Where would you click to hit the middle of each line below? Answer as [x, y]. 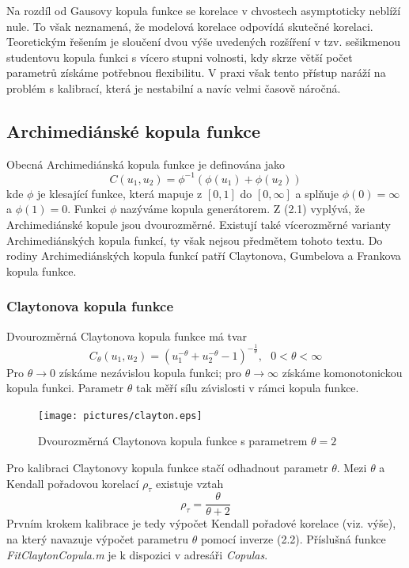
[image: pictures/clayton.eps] [120, 416]
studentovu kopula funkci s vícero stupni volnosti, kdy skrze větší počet [180, 57]
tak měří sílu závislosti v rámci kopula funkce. [247, 388]
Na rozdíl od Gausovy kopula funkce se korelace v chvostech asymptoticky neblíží [204, 10]
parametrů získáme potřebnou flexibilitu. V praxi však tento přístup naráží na [196, 72]
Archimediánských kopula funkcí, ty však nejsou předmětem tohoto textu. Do [195, 240]
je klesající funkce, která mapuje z [120, 193]
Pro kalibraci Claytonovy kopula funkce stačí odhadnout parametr [167, 468]
